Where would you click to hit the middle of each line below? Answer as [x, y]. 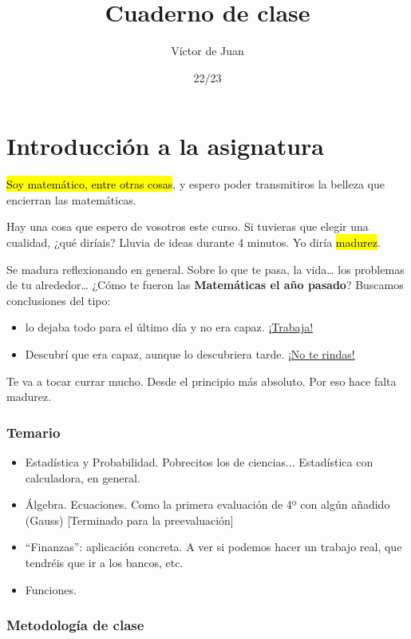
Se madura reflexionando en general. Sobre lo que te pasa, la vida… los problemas [205, 269]
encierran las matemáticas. [71, 199]
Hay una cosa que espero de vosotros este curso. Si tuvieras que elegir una [188, 226]
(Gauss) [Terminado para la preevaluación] [129, 520]
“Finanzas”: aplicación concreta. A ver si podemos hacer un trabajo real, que [213, 547]
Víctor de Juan [207, 51]
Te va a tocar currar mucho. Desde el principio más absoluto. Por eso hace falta [202, 381]
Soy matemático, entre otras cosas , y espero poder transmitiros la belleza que [196, 184]
